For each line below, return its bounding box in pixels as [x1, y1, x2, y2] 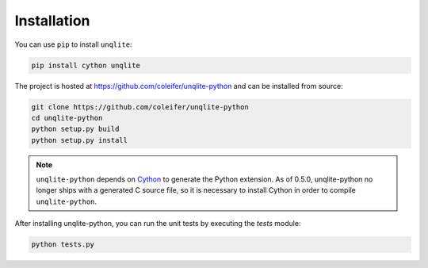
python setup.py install [31, 136, 128, 144]
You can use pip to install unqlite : [14, 40, 132, 49]
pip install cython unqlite [31, 60, 140, 70]
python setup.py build [31, 124, 120, 134]
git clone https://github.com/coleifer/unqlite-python [31, 102, 249, 111]
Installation [14, 12, 90, 29]
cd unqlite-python [31, 113, 103, 122]
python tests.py [31, 240, 95, 249]
